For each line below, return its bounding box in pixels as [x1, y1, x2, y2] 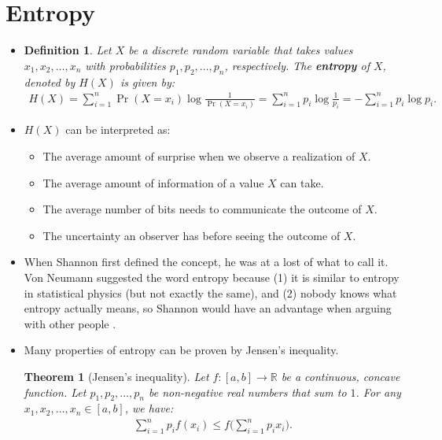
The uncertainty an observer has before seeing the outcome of [42, 227, 341, 243]
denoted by [24, 73, 76, 90]
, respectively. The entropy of [224, 57, 370, 73]
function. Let [24, 383, 87, 400]
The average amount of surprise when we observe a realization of [42, 148, 355, 165]
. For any [355, 383, 401, 400]
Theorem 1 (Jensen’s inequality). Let [24, 368, 209, 384]
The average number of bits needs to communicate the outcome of [42, 201, 362, 217]
